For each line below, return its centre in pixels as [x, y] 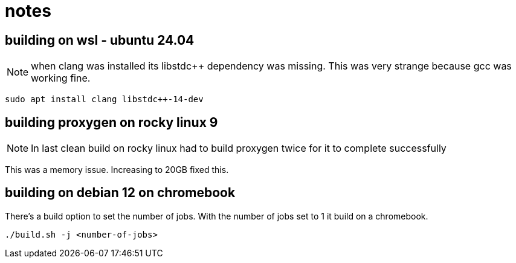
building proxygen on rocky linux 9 [111, 122]
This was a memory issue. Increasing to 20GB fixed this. [117, 170]
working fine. [61, 78]
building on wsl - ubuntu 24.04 [100, 40]
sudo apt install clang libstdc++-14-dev [104, 99]
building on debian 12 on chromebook [120, 193]
